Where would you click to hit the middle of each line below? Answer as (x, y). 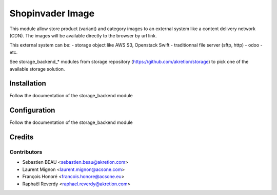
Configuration (32, 110)
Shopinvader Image (52, 13)
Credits (22, 137)
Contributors (26, 152)
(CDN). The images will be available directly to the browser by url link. (83, 35)
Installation (28, 84)
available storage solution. (37, 69)
